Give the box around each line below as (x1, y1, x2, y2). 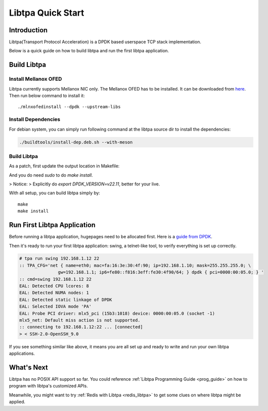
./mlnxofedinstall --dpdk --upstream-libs (18, 104, 121, 110)
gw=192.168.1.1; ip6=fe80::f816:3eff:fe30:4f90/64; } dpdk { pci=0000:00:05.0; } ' (58, 270, 264, 275)
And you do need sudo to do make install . (9, 172, 93, 178)
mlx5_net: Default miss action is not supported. (19, 318, 141, 323)
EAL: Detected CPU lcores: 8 (19, 283, 89, 289)
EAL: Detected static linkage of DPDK (19, 297, 112, 302)
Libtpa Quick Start (9, 7, 84, 18)
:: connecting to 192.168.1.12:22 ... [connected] (19, 324, 144, 330)
